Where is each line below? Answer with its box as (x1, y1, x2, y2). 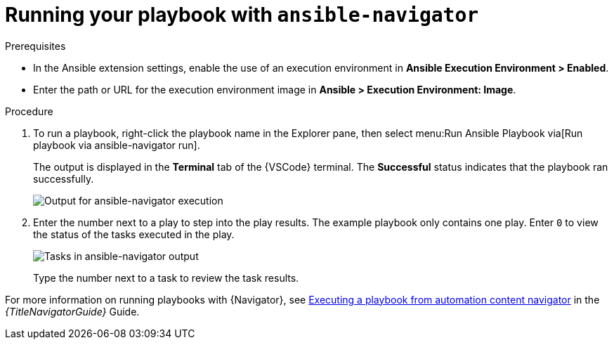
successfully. (33, 172, 94, 185)
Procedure (5, 105, 53, 117)
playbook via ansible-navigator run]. (33, 138, 200, 151)
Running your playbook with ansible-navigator (5, 3, 479, 27)
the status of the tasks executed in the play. (33, 228, 235, 240)
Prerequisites (5, 39, 66, 52)
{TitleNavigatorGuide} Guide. (5, 305, 140, 318)
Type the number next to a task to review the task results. (33, 271, 299, 284)
